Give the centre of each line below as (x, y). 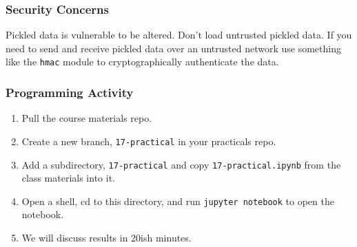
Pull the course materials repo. (87, 118)
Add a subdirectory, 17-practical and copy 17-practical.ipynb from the (181, 164)
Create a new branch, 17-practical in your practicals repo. (149, 141)
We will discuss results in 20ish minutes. (106, 238)
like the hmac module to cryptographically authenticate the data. (142, 62)
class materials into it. (68, 178)
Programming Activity (70, 92)
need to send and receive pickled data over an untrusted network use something (173, 48)
